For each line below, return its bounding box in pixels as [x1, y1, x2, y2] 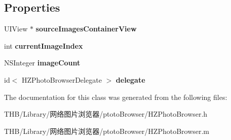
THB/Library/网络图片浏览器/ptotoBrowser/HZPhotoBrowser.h [4, 109, 208, 119]
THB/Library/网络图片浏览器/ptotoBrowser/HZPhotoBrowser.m [4, 125, 210, 136]
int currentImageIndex [4, 40, 83, 51]
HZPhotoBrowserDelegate [22, 74, 102, 85]
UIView [4, 23, 28, 34]
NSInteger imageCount [4, 57, 81, 68]
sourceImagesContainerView [35, 23, 137, 34]
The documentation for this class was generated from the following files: [4, 91, 227, 102]
